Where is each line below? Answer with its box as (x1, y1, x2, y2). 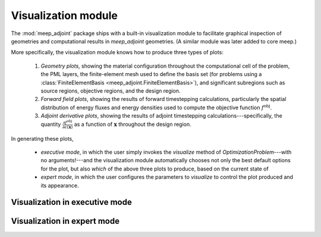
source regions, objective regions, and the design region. (40, 87, 181, 94)
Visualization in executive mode (11, 197, 132, 207)
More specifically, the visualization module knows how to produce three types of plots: (11, 49, 224, 56)
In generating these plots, (11, 135, 74, 142)
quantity (40, 121, 61, 128)
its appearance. (40, 182, 79, 189)
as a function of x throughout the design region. (74, 121, 191, 128)
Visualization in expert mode (11, 216, 120, 226)
